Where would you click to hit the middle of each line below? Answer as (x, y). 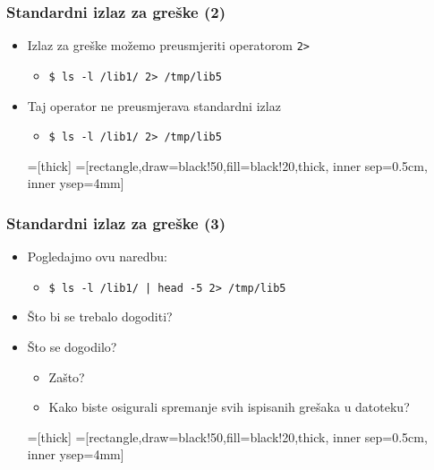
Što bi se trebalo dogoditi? (100, 316)
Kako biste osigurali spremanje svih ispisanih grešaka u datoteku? (229, 407)
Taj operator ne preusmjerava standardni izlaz (154, 105)
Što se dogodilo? (72, 347)
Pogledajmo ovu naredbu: (98, 256)
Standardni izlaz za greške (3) (116, 222)
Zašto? (67, 376)
